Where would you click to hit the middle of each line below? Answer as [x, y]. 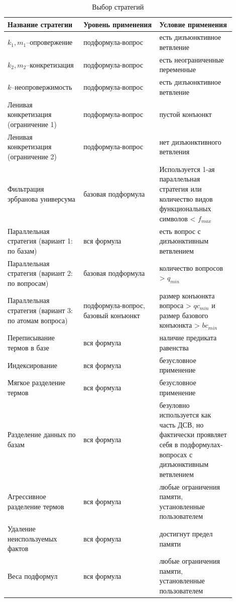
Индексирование [32, 365]
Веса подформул [33, 576]
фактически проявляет [193, 434]
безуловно [174, 405]
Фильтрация [26, 189]
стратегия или [181, 189]
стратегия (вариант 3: [40, 310]
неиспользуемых [32, 538]
